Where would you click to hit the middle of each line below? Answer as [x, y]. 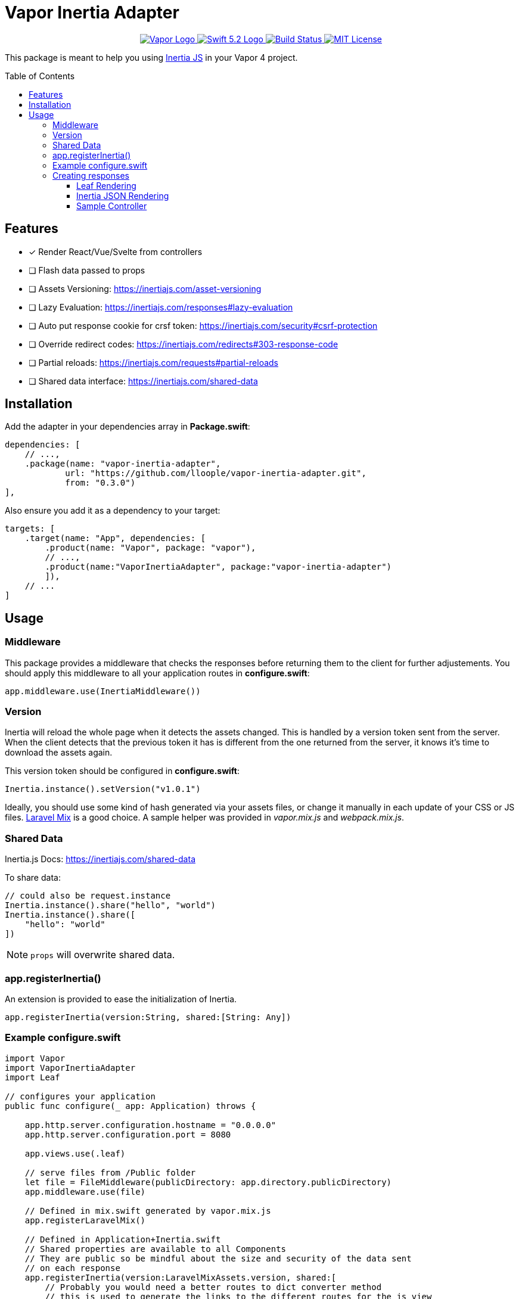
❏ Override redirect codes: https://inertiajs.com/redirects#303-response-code [184, 344]
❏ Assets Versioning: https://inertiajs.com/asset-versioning [145, 288]
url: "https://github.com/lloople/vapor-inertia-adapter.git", [216, 473]
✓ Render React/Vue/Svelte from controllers [116, 251]
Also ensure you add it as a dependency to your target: [113, 511]
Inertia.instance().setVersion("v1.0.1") [103, 789]
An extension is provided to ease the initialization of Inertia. [121, 999]
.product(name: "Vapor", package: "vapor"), [150, 548]
